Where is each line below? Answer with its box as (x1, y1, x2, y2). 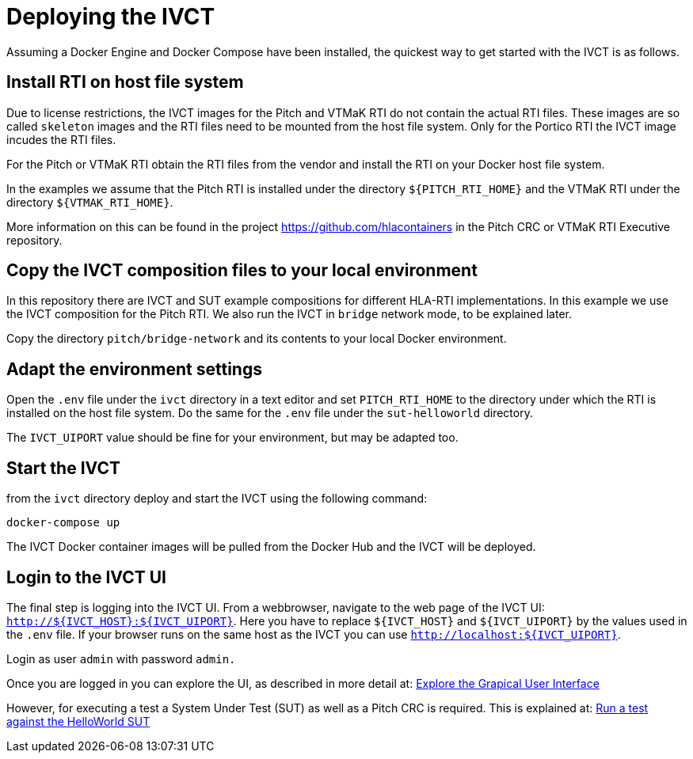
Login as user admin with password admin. (6, 651, 236, 666)
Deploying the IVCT (6, 3, 215, 30)
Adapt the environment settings (6, 359, 262, 379)
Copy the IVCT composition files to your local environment (6, 260, 478, 281)
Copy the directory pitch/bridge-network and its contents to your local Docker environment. (6, 332, 507, 346)
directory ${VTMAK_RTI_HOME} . (6, 195, 173, 209)
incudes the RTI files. (6, 132, 116, 146)
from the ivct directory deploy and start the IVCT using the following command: (6, 491, 428, 506)
